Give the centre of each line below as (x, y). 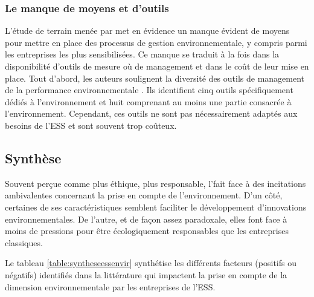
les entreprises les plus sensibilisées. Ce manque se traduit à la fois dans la (142, 54)
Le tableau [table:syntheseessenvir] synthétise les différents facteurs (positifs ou (151, 263)
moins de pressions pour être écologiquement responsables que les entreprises (147, 231)
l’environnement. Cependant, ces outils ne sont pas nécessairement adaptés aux (151, 113)
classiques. (24, 242)
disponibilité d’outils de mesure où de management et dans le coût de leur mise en (157, 66)
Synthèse (33, 158)
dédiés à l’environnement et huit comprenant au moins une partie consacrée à (148, 101)
